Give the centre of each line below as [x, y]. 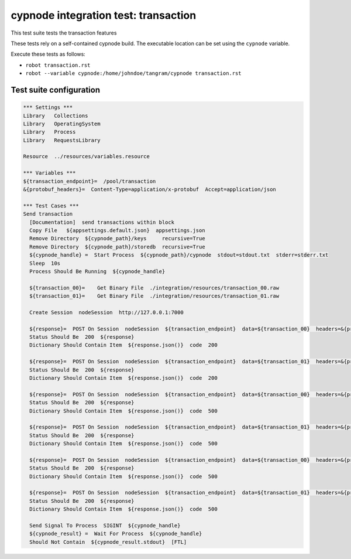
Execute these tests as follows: [48, 54]
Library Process [49, 132]
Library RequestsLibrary [62, 140]
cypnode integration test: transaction [104, 15]
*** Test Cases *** [51, 206]
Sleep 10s [45, 263]
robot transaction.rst [58, 65]
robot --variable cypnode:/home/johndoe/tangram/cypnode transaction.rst [134, 74]
